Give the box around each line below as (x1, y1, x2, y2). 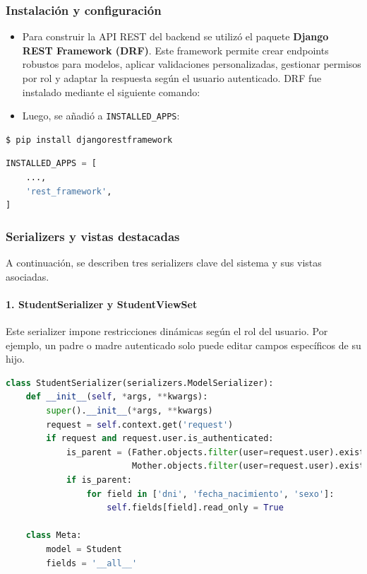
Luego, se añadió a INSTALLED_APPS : (22, 108, 180, 123)
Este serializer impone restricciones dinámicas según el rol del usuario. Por (6, 324, 328, 339)
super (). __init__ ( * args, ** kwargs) (46, 405, 213, 416)
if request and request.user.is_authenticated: (46, 433, 274, 444)
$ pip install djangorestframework (6, 134, 173, 145)
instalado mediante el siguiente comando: (22, 84, 200, 99)
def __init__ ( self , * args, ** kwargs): (25, 392, 208, 402)
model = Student (46, 544, 122, 554)
